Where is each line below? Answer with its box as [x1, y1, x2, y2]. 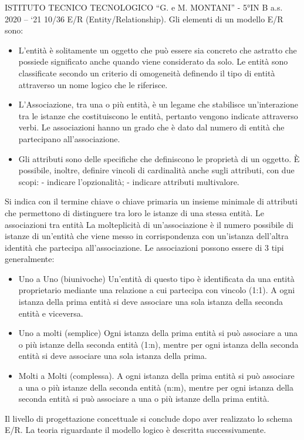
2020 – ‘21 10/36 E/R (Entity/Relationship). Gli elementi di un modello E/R [5, 12, 283, 25]
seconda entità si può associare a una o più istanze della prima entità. [18, 392, 269, 405]
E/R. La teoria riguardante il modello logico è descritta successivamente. [5, 424, 266, 436]
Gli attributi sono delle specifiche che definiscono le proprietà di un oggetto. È [18, 152, 300, 164]
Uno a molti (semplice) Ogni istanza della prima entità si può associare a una [18, 327, 298, 339]
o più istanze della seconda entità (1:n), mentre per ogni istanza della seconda [18, 338, 299, 350]
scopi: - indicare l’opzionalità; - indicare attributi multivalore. [18, 175, 239, 187]
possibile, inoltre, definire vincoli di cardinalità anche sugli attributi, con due [18, 164, 295, 176]
